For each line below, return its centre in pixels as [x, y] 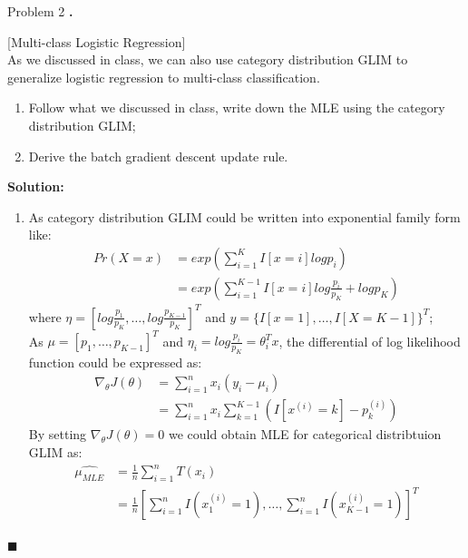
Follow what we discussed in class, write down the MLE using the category [237, 108]
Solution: [36, 186]
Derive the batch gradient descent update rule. [158, 156]
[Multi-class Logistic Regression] [97, 41]
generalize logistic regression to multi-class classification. [164, 77]
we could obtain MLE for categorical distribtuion [305, 434]
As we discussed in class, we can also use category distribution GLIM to [208, 59]
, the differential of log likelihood [370, 340]
